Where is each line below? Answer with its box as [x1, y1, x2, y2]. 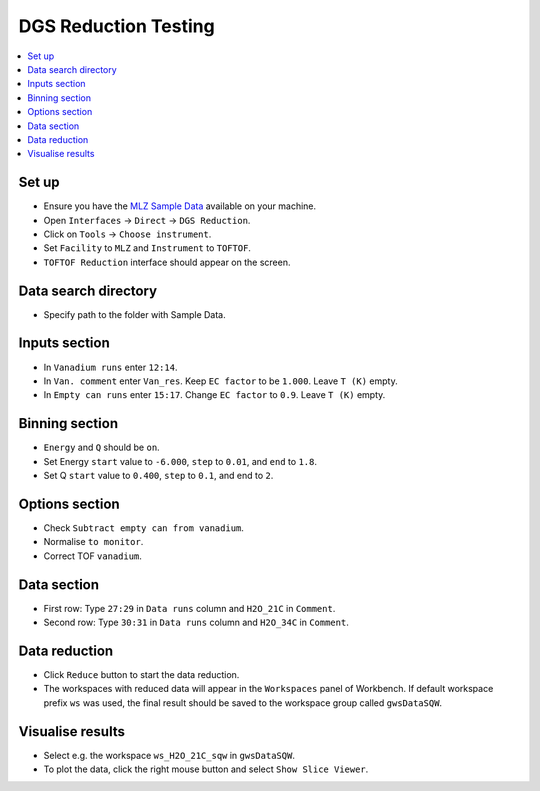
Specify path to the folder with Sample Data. [43, 308, 227, 320]
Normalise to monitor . [43, 536, 144, 548]
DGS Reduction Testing [18, 15, 215, 37]
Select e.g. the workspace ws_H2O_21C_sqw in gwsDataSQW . [43, 749, 295, 761]
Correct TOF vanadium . [43, 550, 142, 562]
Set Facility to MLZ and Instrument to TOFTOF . [43, 242, 252, 254]
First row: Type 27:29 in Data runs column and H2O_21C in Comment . [43, 602, 336, 614]
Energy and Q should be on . [43, 441, 160, 454]
